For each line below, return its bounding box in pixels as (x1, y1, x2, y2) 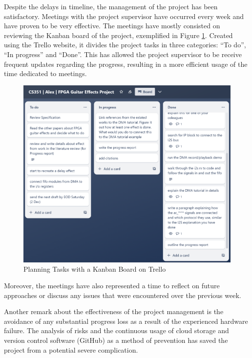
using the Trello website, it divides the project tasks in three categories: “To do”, (4, 40, 246, 50)
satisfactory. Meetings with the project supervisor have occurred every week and (4, 11, 244, 21)
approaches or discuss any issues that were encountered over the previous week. (4, 290, 241, 300)
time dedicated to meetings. (4, 68, 87, 79)
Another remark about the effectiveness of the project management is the (4, 306, 224, 317)
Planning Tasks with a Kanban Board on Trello (23, 264, 166, 274)
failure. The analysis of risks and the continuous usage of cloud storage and (4, 325, 229, 336)
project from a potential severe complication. (4, 344, 138, 355)
